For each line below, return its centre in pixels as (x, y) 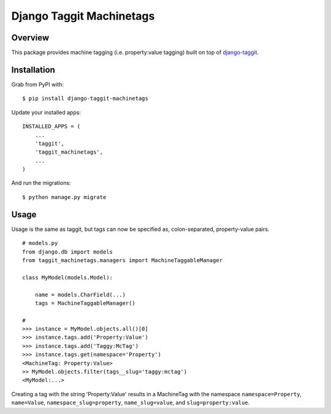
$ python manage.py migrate (64, 197)
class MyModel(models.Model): (68, 277)
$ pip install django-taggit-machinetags (85, 99)
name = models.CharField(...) (80, 295)
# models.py (40, 243)
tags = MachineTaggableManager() (85, 303)
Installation (33, 70)
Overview (30, 38)
